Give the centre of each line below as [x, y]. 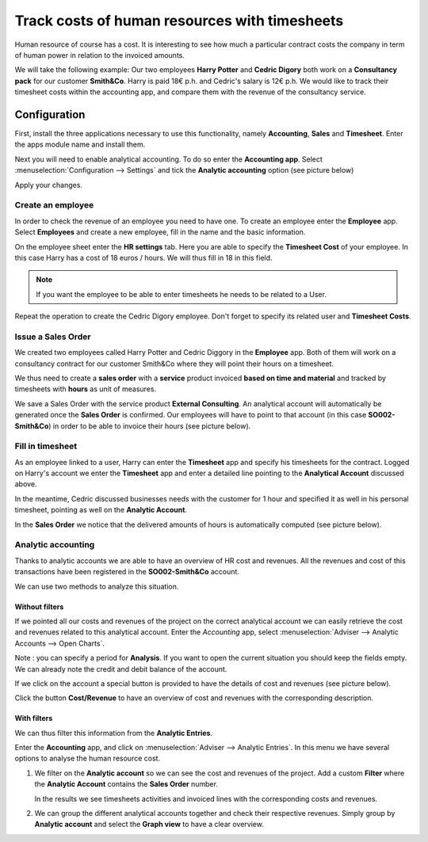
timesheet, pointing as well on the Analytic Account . [101, 510]
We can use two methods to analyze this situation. [97, 586]
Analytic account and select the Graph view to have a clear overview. [149, 825]
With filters [34, 718]
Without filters [39, 607]
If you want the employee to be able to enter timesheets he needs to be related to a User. [181, 294]
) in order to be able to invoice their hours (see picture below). [149, 426]
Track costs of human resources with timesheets [179, 21]
